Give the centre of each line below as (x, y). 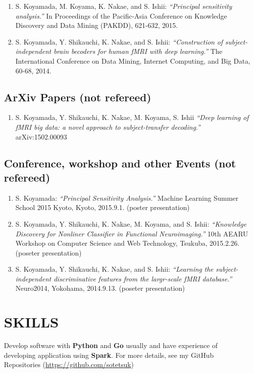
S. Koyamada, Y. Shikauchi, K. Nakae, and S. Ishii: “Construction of (119, 41)
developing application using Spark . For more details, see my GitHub (109, 355)
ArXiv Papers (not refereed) (78, 97)
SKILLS (31, 322)
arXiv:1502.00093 (41, 136)
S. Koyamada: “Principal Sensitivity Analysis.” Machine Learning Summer (127, 198)
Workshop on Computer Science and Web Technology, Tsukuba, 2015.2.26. (127, 243)
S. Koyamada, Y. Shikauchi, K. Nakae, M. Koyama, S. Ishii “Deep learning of (132, 117)
